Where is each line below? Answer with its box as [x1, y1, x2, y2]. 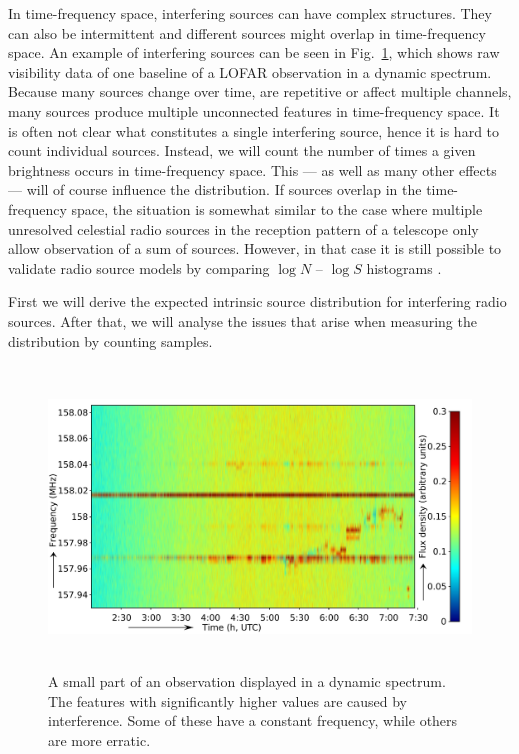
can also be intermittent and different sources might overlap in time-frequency [8, 22, 486, 43]
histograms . [366, 257, 442, 278]
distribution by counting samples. [8, 330, 213, 351]
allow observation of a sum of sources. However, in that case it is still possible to [8, 238, 502, 259]
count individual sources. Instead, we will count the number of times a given [8, 140, 476, 161]
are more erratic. [48, 729, 151, 750]
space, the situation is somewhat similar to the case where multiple [71, 198, 483, 219]
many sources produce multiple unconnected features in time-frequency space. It [8, 100, 500, 121]
